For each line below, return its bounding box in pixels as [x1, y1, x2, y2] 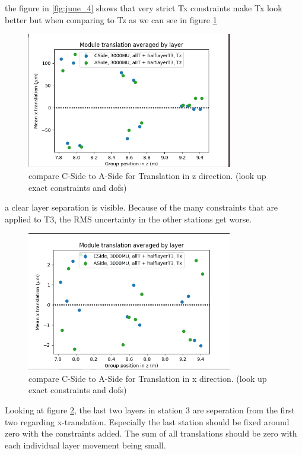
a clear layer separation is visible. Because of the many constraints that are [5, 201, 278, 214]
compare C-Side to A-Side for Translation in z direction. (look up [28, 170, 266, 182]
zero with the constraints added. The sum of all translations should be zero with [5, 427, 297, 440]
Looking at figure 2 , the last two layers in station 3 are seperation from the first [5, 404, 295, 416]
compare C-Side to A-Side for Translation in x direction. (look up [28, 372, 267, 384]
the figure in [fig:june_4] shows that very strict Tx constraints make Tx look [5, 2, 282, 14]
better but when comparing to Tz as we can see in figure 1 [5, 13, 217, 26]
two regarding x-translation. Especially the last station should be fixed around [5, 415, 290, 428]
